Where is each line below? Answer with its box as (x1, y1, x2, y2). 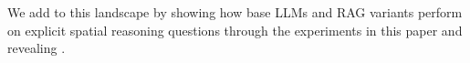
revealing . (7, 38, 66, 58)
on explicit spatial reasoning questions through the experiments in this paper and (7, 20, 463, 39)
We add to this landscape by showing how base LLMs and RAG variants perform (7, 3, 463, 21)
